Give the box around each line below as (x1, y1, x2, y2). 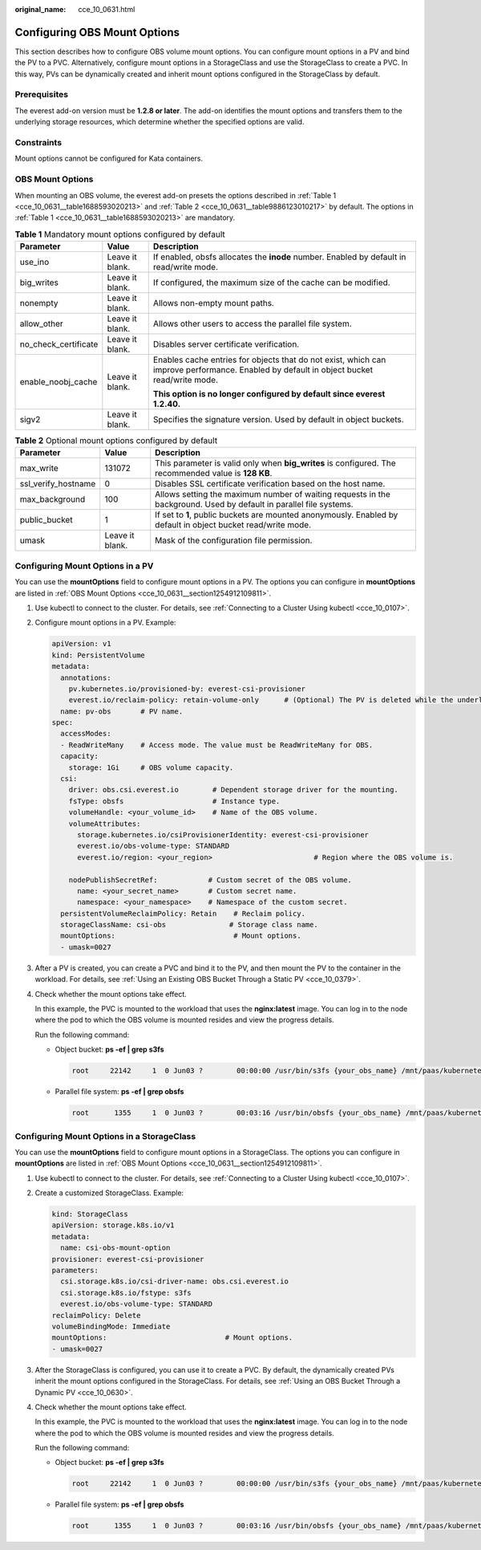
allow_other (19, 318, 63, 329)
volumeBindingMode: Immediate (51, 1321, 171, 1331)
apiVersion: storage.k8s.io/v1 (51, 1221, 176, 1230)
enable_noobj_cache (19, 376, 98, 388)
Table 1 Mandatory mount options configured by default (14, 229, 225, 240)
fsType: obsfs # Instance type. (68, 796, 281, 806)
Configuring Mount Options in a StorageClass (14, 1130, 196, 1141)
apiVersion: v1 (51, 639, 111, 649)
